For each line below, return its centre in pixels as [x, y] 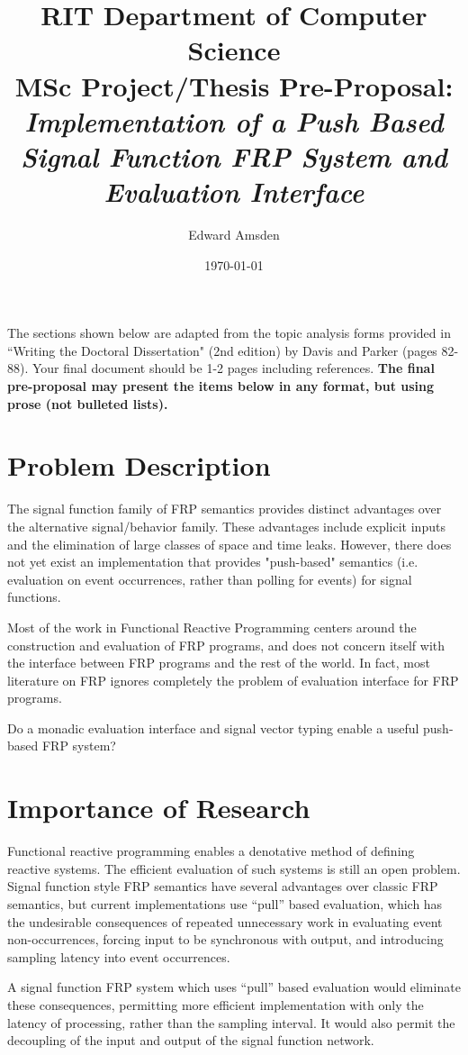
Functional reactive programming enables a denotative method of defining [211, 851]
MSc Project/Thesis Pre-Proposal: [234, 85]
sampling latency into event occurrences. [119, 956]
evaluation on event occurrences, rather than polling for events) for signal [210, 579]
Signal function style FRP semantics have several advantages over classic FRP [223, 886]
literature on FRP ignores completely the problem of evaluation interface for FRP [233, 680]
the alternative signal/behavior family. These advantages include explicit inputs [226, 526]
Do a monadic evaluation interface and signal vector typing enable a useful [213, 728]
